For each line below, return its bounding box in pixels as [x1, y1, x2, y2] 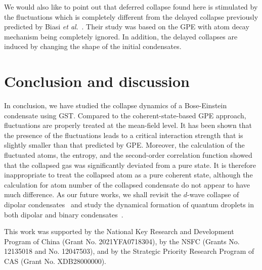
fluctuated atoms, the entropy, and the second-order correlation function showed [4, 150, 252, 160]
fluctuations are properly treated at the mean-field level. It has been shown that [4, 120, 252, 130]
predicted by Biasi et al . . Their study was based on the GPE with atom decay [4, 21, 249, 32]
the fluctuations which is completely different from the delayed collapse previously [4, 11, 258, 22]
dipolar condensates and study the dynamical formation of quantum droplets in [4, 199, 254, 210]
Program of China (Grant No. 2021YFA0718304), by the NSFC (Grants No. [4, 236, 240, 246]
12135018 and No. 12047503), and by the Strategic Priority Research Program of [4, 246, 254, 256]
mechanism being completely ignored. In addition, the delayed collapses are [4, 31, 238, 41]
